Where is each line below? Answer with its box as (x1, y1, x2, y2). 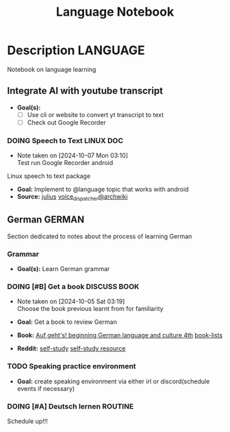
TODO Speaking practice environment (7, 361, 136, 371)
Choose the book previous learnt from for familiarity (16, 305, 164, 313)
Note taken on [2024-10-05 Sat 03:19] (16, 297, 125, 305)
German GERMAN (7, 214, 84, 226)
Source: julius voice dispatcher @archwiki (16, 192, 128, 202)
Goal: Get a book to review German (16, 318, 118, 326)
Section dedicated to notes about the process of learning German (7, 232, 192, 240)
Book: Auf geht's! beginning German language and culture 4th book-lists (16, 331, 223, 340)
